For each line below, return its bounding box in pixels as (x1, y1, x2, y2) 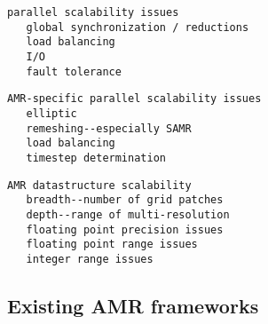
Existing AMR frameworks (7, 291, 259, 319)
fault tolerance (26, 65, 122, 78)
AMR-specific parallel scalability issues (7, 92, 262, 106)
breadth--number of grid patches (26, 194, 224, 207)
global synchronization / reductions (26, 20, 249, 34)
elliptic (26, 107, 77, 120)
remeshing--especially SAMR (26, 122, 192, 135)
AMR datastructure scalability (7, 178, 192, 192)
